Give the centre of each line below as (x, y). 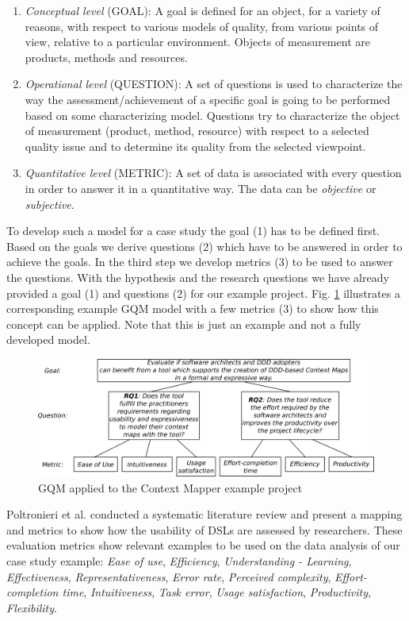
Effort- (351, 576)
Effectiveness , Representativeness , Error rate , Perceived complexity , (169, 576)
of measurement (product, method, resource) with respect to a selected (197, 131)
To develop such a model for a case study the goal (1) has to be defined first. (193, 231)
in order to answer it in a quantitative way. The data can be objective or (201, 188)
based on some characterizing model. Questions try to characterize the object (212, 115)
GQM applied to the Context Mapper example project (170, 487)
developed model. (48, 339)
